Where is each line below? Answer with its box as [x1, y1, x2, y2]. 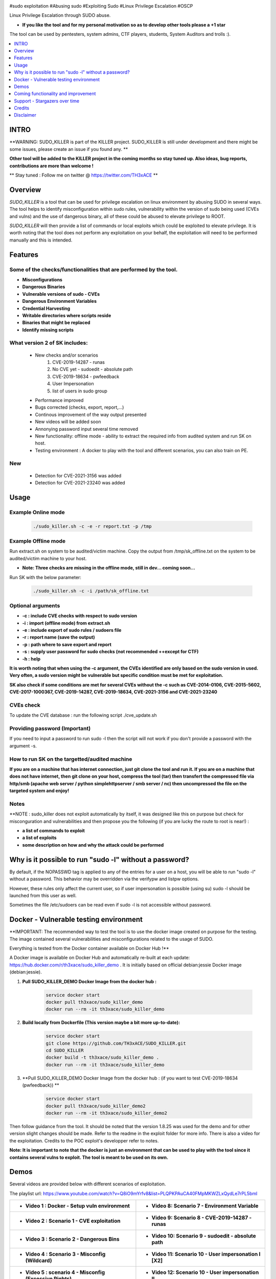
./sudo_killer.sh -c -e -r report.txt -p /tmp [33, 523, 152, 529]
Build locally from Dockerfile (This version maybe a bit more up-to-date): [22, 1020, 180, 1026]
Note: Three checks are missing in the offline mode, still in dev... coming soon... [22, 565, 195, 571]
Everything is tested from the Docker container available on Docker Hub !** [9, 945, 169, 951]
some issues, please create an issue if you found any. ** [9, 146, 128, 152]
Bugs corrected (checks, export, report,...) [35, 404, 124, 410]
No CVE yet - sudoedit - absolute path [52, 366, 133, 372]
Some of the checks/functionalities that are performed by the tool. [9, 266, 178, 273]
